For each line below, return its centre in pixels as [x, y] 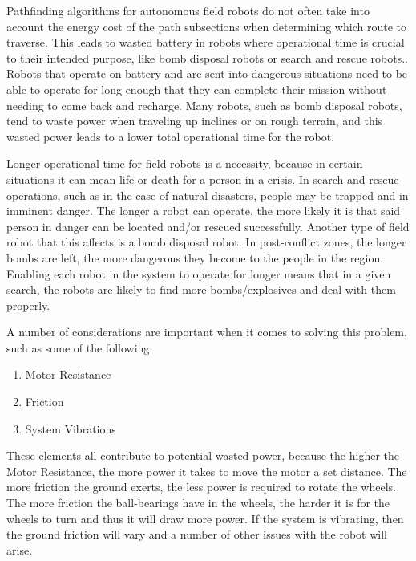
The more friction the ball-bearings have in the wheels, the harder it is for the [198, 503]
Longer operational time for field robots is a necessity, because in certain [185, 163]
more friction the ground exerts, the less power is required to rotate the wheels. [201, 487]
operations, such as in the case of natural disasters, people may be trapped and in [208, 195]
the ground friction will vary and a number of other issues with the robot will [197, 534]
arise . [20, 549]
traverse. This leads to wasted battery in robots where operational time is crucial [206, 42]
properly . [28, 305]
